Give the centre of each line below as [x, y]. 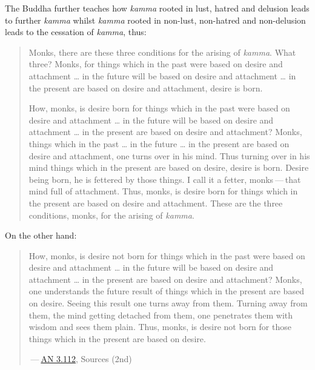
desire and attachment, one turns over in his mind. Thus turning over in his [169, 155]
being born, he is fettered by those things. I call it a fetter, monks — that [165, 179]
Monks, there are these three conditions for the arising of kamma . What [162, 52]
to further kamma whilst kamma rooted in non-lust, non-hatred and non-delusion [155, 20]
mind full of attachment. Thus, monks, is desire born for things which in [163, 191]
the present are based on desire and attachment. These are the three [156, 203]
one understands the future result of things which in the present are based [166, 291]
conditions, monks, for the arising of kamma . [111, 215]
